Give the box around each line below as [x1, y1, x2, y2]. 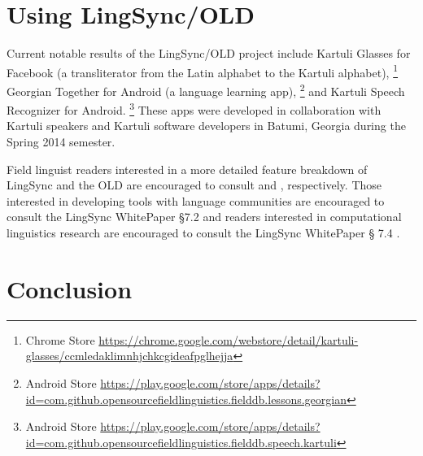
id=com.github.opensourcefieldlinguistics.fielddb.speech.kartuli [25, 433, 337, 450]
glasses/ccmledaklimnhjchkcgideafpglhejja [25, 347, 233, 364]
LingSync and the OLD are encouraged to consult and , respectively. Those [7, 176, 382, 193]
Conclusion [7, 271, 133, 305]
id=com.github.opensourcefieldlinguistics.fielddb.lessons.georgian [25, 390, 347, 407]
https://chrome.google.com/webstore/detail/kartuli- [98, 331, 359, 348]
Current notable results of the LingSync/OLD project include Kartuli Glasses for [7, 45, 411, 62]
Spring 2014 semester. [7, 133, 116, 150]
